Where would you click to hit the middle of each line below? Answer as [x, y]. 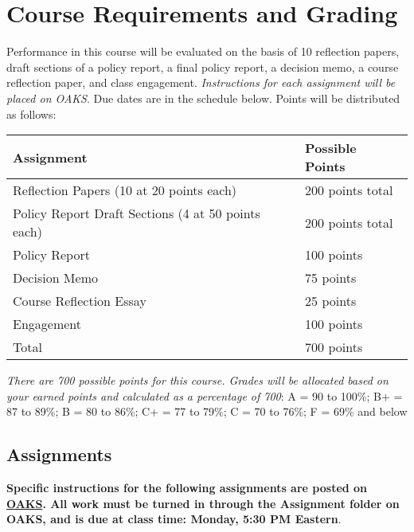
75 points [331, 278]
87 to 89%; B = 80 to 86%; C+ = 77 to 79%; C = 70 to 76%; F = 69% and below [207, 411]
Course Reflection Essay [80, 301]
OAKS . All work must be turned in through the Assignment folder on [203, 503]
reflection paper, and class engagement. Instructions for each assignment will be [201, 82]
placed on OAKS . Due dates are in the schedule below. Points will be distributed [203, 98]
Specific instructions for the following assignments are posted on [187, 488]
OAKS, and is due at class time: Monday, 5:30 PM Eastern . [174, 519]
